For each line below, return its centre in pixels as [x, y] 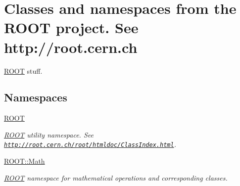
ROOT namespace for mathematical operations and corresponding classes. [116, 177]
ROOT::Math [24, 161]
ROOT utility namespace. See [49, 134]
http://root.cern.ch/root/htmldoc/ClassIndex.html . [90, 144]
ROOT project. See [71, 27]
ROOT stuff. [23, 70]
